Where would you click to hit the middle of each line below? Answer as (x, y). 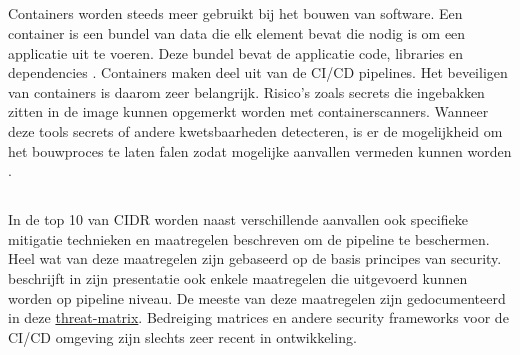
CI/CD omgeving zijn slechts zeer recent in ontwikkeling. (182, 336)
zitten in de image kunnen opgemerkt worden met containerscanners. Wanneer (248, 111)
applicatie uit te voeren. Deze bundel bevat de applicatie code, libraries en (235, 52)
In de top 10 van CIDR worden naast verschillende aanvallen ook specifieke (238, 219)
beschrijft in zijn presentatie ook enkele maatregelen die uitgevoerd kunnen (238, 277)
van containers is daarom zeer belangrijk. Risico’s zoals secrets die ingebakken (246, 91)
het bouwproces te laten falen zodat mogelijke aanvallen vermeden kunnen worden (260, 150)
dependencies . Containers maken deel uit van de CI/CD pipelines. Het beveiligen (258, 72)
